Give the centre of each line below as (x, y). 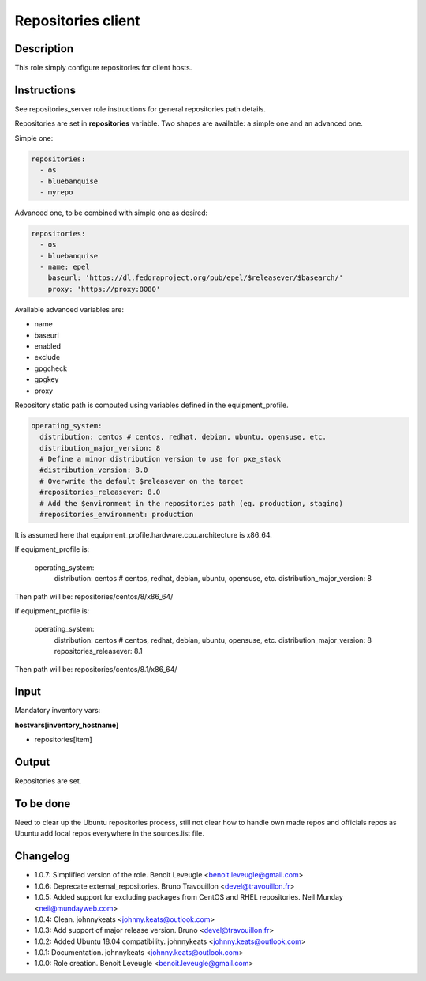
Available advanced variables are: (69, 309)
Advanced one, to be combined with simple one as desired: (111, 213)
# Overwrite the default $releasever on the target (142, 481)
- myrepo (56, 192)
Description (44, 49)
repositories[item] (63, 740)
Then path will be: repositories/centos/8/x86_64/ (94, 596)
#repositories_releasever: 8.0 (100, 492)
